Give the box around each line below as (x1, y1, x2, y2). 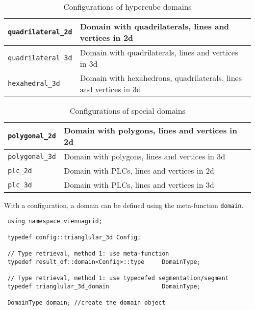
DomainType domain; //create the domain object (7, 299, 166, 307)
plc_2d (8, 166, 32, 175)
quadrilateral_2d (8, 28, 72, 36)
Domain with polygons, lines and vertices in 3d (64, 151, 226, 162)
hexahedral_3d (8, 79, 60, 87)
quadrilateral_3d (8, 54, 72, 62)
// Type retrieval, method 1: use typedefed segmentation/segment (7, 275, 229, 282)
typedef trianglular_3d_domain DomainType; (7, 283, 201, 290)
